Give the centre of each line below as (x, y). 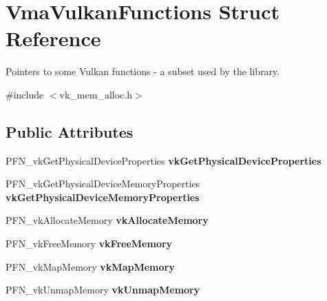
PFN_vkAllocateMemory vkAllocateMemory (107, 220)
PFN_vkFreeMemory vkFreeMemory (89, 243)
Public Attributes (70, 131)
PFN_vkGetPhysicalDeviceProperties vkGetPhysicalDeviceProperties (163, 160)
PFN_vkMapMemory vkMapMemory (90, 266)
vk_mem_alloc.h (96, 94)
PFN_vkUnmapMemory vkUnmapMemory (103, 290)
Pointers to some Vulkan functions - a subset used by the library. (143, 71)
